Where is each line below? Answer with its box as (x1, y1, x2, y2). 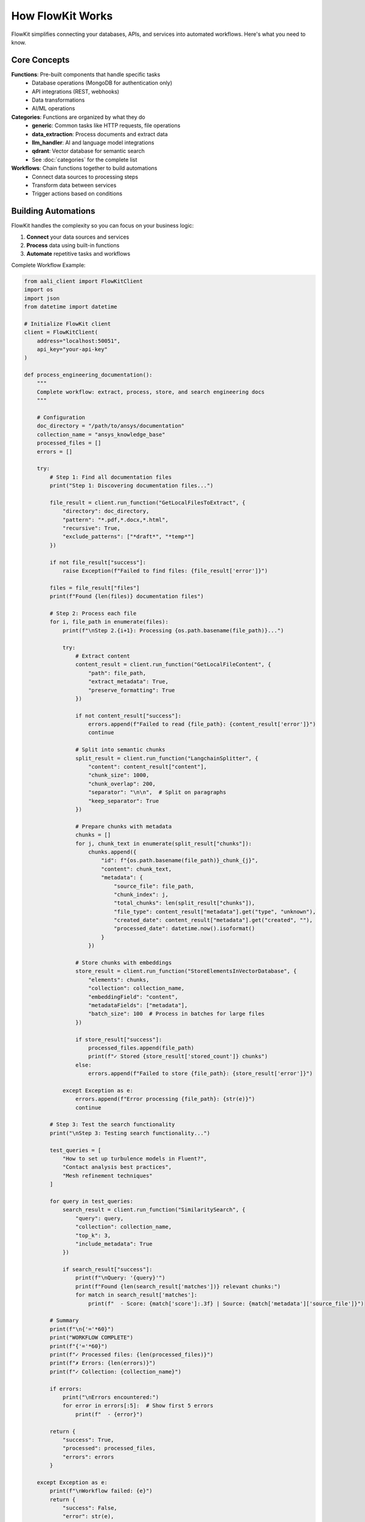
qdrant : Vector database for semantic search (32, 147, 145, 155)
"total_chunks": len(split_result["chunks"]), (113, 900, 255, 907)
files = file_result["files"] (49, 584, 140, 591)
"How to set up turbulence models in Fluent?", (62, 1156, 207, 1162)
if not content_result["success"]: (75, 712, 182, 719)
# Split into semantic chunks (75, 746, 165, 753)
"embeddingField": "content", (88, 993, 179, 1000)
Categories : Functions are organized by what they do (11, 113, 145, 121)
